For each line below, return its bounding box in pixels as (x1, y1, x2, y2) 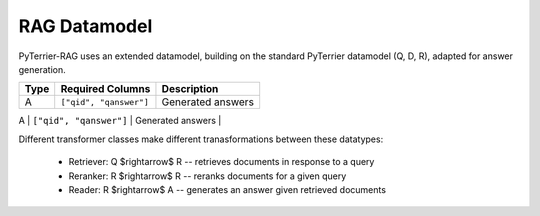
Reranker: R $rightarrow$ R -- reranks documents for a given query (68, 170, 347, 182)
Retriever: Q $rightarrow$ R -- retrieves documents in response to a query (68, 156, 375, 168)
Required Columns (60, 82, 151, 96)
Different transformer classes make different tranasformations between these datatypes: (18, 133, 384, 145)
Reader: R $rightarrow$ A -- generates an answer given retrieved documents (68, 183, 387, 195)
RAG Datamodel (18, 15, 153, 37)
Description (161, 82, 219, 96)
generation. (18, 63, 66, 75)
